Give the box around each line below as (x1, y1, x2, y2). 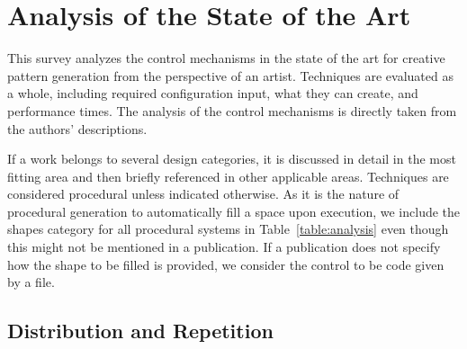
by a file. (7, 273, 55, 291)
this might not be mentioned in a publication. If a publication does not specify (7, 237, 441, 256)
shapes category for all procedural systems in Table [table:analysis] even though (7, 219, 449, 238)
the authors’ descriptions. (7, 119, 148, 138)
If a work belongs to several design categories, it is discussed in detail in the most (7, 149, 456, 168)
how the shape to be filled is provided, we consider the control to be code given (7, 255, 445, 273)
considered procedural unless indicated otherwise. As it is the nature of (7, 184, 400, 203)
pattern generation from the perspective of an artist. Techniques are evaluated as (7, 66, 454, 85)
